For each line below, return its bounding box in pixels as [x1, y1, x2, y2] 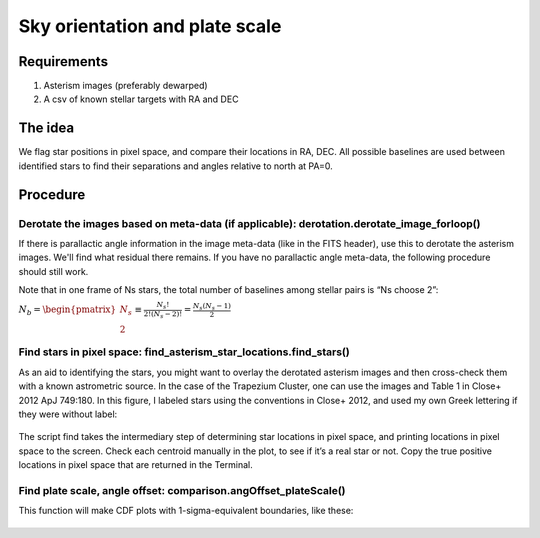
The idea [18, 120, 75, 137]
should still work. [18, 265, 89, 277]
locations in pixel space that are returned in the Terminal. [18, 459, 254, 471]
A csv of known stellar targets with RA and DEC [43, 93, 239, 105]
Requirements [18, 53, 109, 70]
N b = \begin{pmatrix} [18, 304, 117, 318]
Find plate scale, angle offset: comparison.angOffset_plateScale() [18, 483, 346, 497]
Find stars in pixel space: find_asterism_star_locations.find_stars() [18, 345, 350, 359]
